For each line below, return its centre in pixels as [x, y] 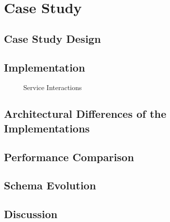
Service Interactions [53, 87]
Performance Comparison [69, 157]
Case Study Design [52, 38]
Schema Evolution [50, 185]
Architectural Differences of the [85, 114]
